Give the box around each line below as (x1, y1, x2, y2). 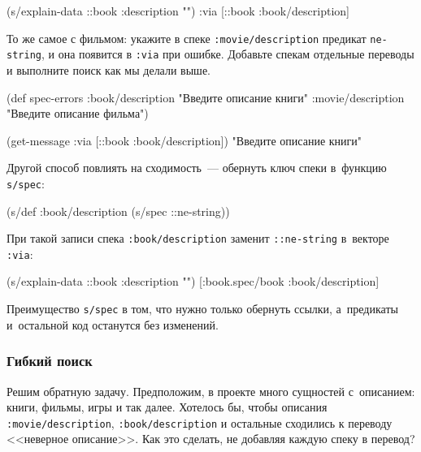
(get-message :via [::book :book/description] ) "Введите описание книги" (7, 131, 362, 149)
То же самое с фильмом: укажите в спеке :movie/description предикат (7, 29, 367, 46)
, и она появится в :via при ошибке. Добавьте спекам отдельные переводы (41, 45, 414, 62)
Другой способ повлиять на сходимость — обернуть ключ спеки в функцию (7, 159, 387, 176)
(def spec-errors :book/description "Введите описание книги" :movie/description (7, 88, 405, 105)
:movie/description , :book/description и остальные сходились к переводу (7, 414, 393, 431)
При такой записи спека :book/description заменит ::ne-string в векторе (7, 230, 389, 247)
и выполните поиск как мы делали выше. (7, 61, 211, 78)
